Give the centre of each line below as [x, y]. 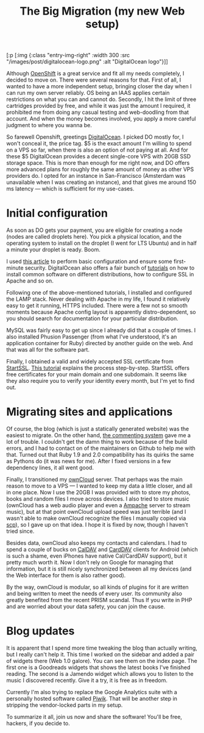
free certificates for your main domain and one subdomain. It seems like [97, 374]
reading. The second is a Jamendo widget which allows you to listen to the [100, 674]
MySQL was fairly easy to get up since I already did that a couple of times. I [101, 331]
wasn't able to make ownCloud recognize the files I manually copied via [96, 518]
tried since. [20, 531]
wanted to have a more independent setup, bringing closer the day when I [99, 86]
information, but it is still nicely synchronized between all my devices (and [99, 569]
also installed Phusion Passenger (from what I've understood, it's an [92, 337]
